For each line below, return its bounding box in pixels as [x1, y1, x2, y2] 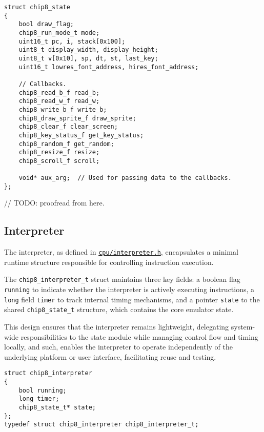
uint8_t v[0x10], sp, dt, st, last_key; [18, 54, 158, 62]
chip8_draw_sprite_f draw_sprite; [18, 114, 136, 122]
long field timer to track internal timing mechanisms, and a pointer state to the [4, 294, 260, 304]
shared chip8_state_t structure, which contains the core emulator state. [4, 304, 234, 315]
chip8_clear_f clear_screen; [18, 123, 118, 131]
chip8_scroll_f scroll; [18, 157, 100, 164]
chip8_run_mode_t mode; [18, 29, 100, 36]
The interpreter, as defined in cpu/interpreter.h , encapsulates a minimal [4, 246, 238, 257]
